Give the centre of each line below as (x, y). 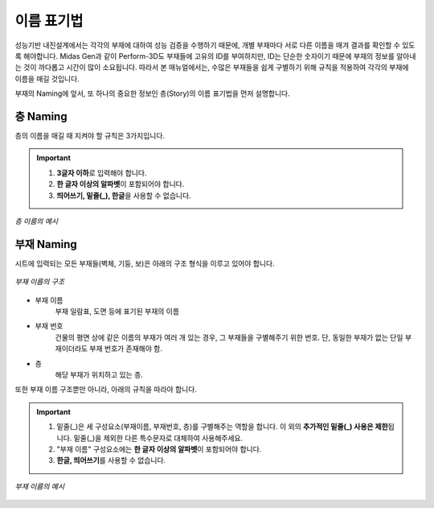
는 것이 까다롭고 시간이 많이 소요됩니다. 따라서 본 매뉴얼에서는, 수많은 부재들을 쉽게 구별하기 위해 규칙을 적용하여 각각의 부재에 (212, 68)
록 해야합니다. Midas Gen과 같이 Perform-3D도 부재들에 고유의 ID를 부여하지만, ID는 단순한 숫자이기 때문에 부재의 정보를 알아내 (215, 56)
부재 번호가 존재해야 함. (126, 349)
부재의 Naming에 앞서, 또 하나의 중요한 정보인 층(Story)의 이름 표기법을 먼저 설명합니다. (152, 93)
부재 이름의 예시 (40, 486)
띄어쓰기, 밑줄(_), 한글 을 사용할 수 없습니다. (124, 195)
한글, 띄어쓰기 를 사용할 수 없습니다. (111, 461)
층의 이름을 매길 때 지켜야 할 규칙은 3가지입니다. (90, 136)
